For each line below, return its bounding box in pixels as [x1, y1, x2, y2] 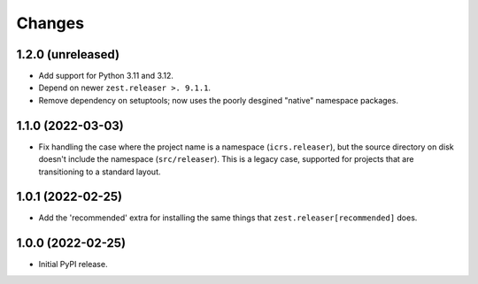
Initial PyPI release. [38, 259, 108, 270]
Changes [16, 13, 84, 33]
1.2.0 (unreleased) [16, 47, 119, 62]
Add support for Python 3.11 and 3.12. [38, 71, 174, 81]
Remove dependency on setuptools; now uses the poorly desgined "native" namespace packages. [38, 95, 398, 105]
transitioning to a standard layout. [38, 166, 161, 177]
